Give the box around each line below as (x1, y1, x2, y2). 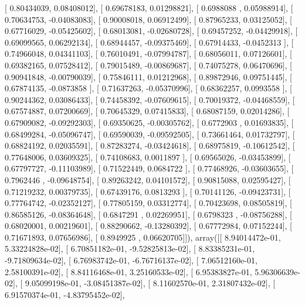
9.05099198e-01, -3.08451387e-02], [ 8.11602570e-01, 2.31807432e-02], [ (25, 277, 276, 289)
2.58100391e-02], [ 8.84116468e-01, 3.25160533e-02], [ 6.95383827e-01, (5, 265, 252, 277)
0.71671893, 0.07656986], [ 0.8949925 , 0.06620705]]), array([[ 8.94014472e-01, (5, 231, 281, 243)
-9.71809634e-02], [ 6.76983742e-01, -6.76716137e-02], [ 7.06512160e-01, (5, 254, 257, 266)
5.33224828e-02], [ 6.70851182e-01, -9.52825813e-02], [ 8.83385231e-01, (5, 242, 255, 255)
